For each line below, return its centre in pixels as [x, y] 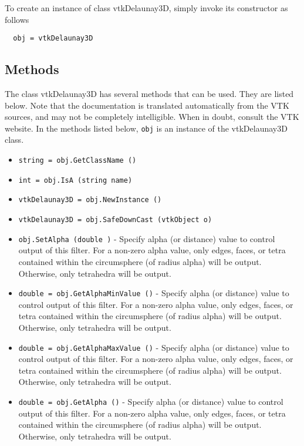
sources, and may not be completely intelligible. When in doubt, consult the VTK [152, 117]
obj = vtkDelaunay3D [53, 38]
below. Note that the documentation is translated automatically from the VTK [147, 105]
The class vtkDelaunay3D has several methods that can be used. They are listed [149, 94]
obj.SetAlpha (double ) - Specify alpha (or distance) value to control [147, 238]
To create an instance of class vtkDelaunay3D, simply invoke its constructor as [146, 8]
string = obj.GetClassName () [77, 161]
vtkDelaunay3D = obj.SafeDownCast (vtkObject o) [115, 220]
